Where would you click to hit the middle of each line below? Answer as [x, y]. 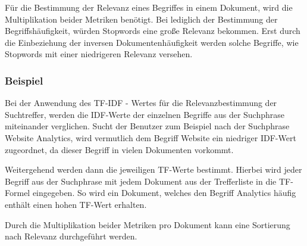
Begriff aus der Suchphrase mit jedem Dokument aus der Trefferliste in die [141, 181]
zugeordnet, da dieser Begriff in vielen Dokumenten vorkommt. [119, 149]
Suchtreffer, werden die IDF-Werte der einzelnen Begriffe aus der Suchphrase [145, 114]
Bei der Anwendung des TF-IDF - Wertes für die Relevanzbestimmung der [141, 103]
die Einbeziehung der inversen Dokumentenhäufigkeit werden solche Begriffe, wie [152, 42]
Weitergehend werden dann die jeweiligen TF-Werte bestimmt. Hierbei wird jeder [153, 169]
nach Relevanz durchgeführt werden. [71, 236]
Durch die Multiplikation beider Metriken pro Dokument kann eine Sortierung [148, 224]
